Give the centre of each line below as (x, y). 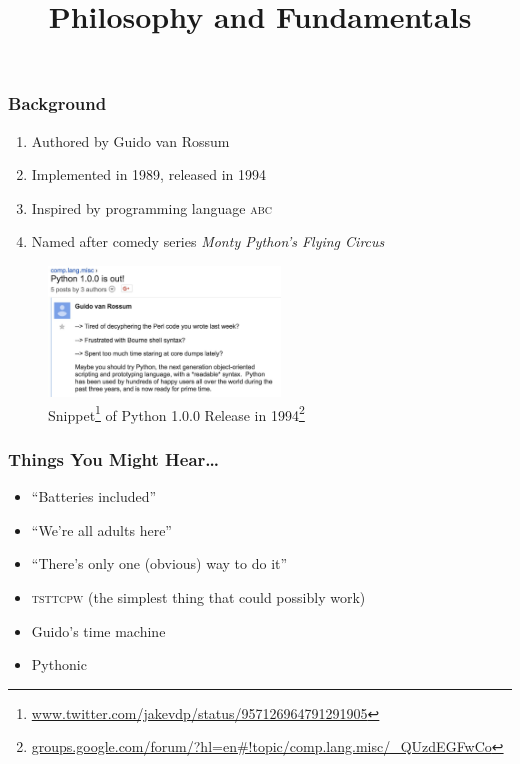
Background (57, 103)
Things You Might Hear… (114, 458)
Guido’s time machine (98, 630)
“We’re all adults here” (101, 529)
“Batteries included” (94, 496)
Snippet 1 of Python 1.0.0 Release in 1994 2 (176, 413)
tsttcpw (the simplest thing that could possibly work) (198, 596)
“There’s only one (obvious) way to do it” (159, 563)
